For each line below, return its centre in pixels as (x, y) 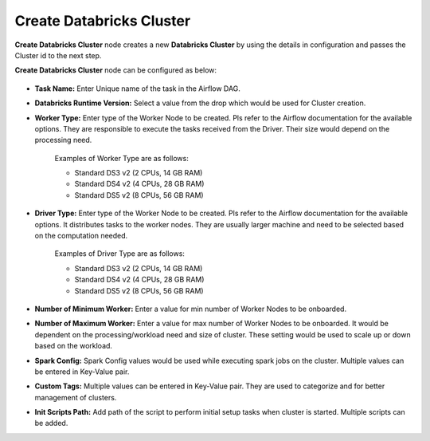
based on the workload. (74, 346)
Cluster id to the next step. (58, 55)
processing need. (63, 140)
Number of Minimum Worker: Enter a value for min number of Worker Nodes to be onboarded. (190, 309)
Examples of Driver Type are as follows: (119, 254)
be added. (51, 423)
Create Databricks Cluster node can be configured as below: (116, 70)
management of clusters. (76, 397)
